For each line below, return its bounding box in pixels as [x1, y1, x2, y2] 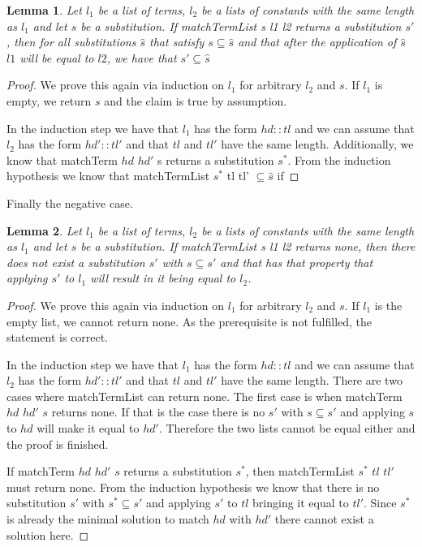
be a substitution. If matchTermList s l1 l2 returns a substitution [80, 17, 402, 34]
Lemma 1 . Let [6, 2, 82, 18]
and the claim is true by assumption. [104, 92, 287, 109]
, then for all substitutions [6, 33, 136, 50]
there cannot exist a [274, 510, 374, 528]
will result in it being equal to [90, 269, 236, 286]
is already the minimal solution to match [6, 510, 209, 528]
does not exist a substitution [6, 253, 145, 270]
